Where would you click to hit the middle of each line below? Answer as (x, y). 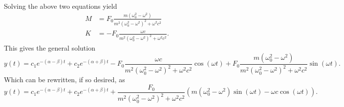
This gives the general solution (50, 48)
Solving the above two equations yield (61, 6)
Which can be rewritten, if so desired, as (64, 80)
